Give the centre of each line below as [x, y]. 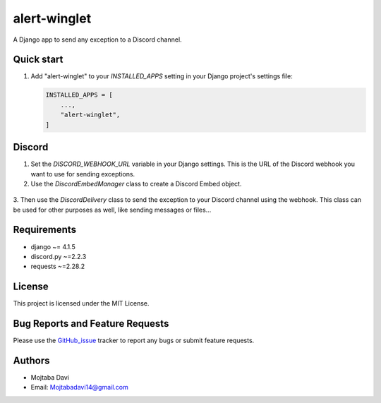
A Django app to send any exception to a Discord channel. [98, 40]
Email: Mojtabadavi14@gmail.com [79, 387]
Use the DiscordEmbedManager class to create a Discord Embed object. [136, 184]
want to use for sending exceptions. [83, 174]
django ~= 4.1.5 [53, 246]
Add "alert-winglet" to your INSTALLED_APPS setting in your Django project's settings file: [162, 76]
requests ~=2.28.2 [58, 266]
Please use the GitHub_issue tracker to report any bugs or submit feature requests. [134, 341]
